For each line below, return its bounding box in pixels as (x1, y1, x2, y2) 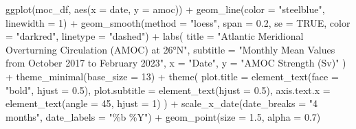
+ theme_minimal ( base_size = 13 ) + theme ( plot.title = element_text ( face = (5, 69, 339, 83)
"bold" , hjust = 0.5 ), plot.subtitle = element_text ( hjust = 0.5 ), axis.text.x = (5, 82, 331, 97)
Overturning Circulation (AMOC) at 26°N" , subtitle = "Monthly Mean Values (5, 42, 335, 56)
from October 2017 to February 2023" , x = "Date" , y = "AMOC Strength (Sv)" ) (5, 56, 346, 70)
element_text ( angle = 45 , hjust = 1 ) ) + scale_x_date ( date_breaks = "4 (5, 96, 318, 110)
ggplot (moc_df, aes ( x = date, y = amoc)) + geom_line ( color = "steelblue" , (5, 2, 325, 16)
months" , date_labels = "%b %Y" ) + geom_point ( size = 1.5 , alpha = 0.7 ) (5, 109, 321, 124)
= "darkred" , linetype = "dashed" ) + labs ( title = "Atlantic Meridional (5, 29, 304, 43)
